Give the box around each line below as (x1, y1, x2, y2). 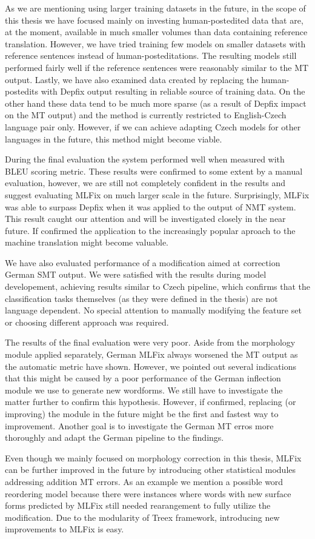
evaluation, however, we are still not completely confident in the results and (5, 176, 286, 189)
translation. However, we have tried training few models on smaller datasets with (5, 37, 306, 50)
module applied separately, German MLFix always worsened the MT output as (5, 348, 298, 361)
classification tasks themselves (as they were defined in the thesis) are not (5, 292, 278, 304)
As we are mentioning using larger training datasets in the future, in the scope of (5, 2, 306, 14)
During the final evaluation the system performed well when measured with (5, 153, 285, 166)
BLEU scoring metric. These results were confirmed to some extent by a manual (5, 164, 303, 177)
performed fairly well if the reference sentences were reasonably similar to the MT (5, 61, 309, 73)
